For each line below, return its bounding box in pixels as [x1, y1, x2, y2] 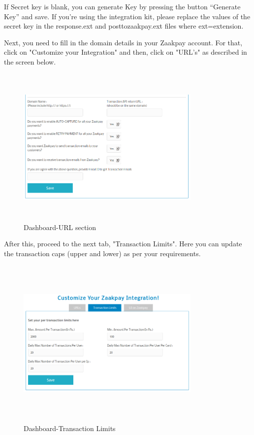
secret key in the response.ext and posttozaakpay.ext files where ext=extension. [4, 21, 244, 31]
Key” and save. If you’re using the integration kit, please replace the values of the [4, 11, 251, 21]
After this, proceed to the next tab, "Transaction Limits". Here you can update [4, 238, 242, 249]
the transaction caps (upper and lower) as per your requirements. [4, 248, 201, 258]
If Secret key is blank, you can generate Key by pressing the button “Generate [4, 1, 241, 11]
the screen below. [4, 56, 56, 67]
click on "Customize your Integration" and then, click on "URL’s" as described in [4, 47, 247, 57]
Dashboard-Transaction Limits [24, 423, 116, 433]
